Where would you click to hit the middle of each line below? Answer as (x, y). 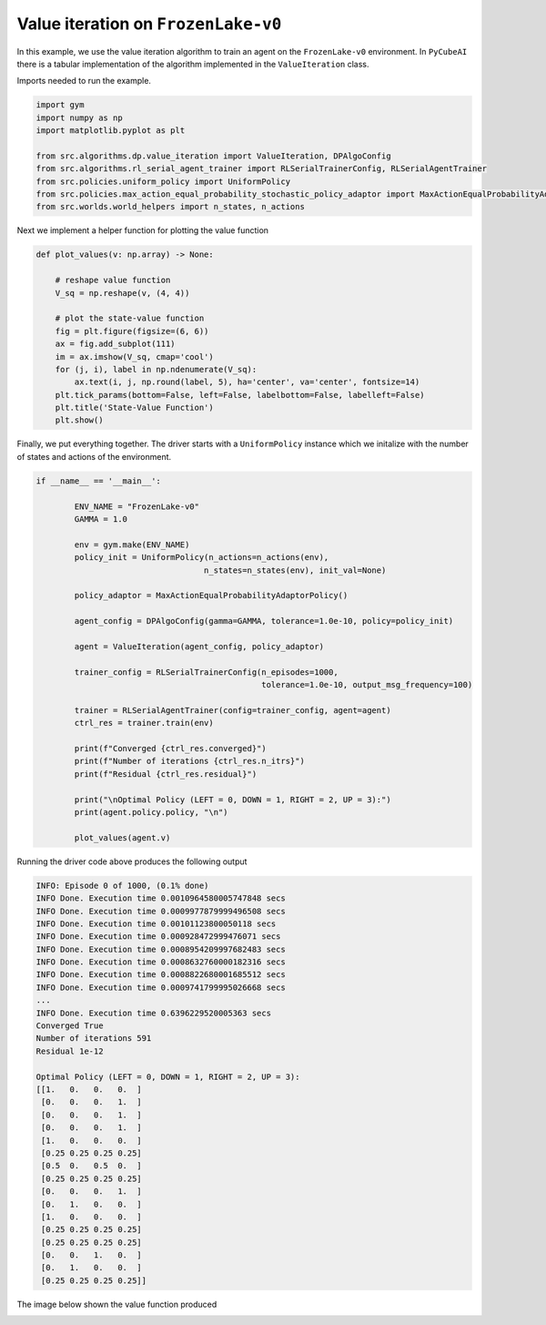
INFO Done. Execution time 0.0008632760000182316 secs (161, 962)
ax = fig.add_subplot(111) (116, 344)
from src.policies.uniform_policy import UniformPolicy (163, 181)
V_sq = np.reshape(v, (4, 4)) (122, 293)
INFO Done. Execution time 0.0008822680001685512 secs (161, 975)
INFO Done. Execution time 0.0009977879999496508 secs (161, 911)
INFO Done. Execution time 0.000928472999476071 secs (158, 937)
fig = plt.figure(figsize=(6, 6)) (132, 331)
